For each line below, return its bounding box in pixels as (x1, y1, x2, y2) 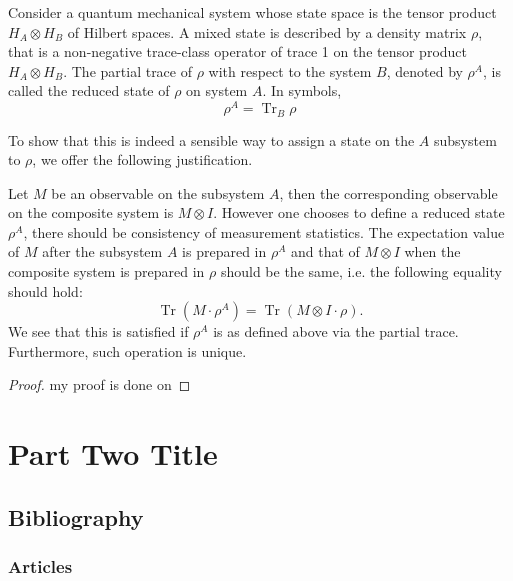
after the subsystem (42, 241, 163, 262)
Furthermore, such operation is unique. (8, 340, 247, 361)
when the (404, 241, 461, 262)
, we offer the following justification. (32, 149, 253, 170)
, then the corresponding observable (279, 182, 498, 203)
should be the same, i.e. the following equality (220, 261, 502, 282)
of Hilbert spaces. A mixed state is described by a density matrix (67, 21, 467, 42)
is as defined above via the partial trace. (213, 321, 459, 342)
